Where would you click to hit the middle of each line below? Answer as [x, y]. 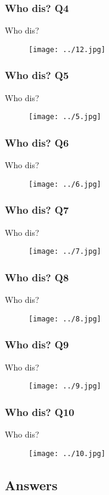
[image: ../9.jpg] [65, 386]
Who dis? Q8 [37, 277]
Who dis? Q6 [37, 142]
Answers [31, 485]
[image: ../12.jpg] [67, 49]
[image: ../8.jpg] [65, 319]
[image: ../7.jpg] [65, 252]
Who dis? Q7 [37, 210]
